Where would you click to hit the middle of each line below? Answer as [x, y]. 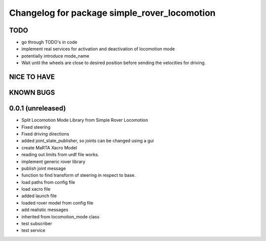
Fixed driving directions [45, 134]
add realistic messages [45, 210]
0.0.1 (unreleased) [37, 108]
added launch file [39, 196]
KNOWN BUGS [32, 93]
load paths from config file [48, 182]
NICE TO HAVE [32, 77]
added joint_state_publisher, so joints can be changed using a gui [88, 141]
